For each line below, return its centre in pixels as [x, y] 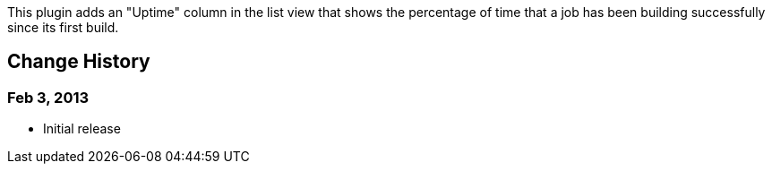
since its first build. [63, 27]
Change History [79, 62]
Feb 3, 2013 [48, 97]
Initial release [82, 129]
